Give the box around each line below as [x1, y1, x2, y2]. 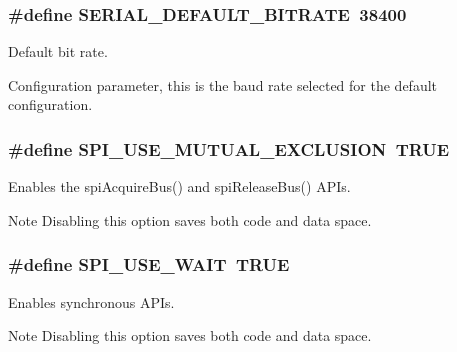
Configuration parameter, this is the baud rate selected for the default [8, 74, 438, 95]
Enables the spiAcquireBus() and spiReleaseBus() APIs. [8, 176, 351, 197]
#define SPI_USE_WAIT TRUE [8, 252, 290, 277]
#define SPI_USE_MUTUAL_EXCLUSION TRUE [8, 136, 450, 161]
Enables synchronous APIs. [8, 291, 175, 312]
